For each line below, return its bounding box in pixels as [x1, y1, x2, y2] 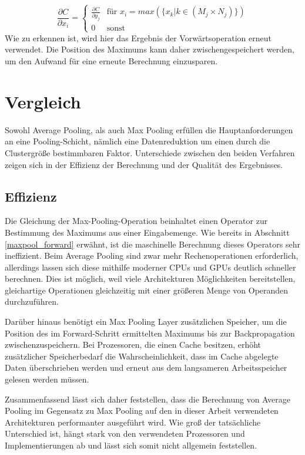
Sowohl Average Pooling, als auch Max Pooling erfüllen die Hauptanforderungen [5, 123, 293, 136]
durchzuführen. [5, 295, 59, 308]
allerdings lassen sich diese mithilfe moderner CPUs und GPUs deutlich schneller [5, 261, 296, 273]
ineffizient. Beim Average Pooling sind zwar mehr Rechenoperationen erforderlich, [5, 249, 299, 262]
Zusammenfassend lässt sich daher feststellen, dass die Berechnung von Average [5, 393, 290, 405]
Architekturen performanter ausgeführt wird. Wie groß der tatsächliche [5, 416, 261, 428]
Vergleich [5, 89, 81, 113]
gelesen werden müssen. [5, 373, 89, 385]
